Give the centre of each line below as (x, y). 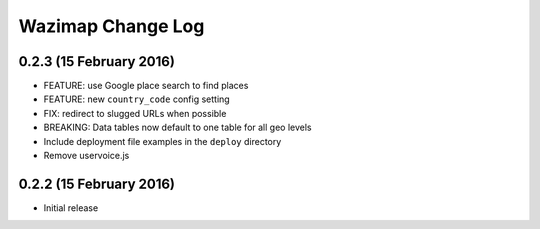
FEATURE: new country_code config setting (136, 99)
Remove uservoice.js (86, 156)
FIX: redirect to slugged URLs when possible (135, 113)
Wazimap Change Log (111, 26)
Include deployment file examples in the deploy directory (162, 141)
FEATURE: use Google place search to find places (146, 86)
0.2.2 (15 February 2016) (96, 183)
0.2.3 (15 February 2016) (96, 61)
